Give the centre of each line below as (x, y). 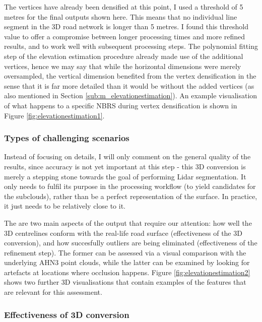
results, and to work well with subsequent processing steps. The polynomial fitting (131, 46)
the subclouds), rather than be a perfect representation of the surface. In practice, (131, 196)
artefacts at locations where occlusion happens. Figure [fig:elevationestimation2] (127, 272)
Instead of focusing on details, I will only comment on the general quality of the (127, 156)
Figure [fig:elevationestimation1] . (54, 115)
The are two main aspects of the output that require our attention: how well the (128, 222)
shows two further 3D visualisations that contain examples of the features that (125, 282)
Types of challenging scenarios (67, 138)
